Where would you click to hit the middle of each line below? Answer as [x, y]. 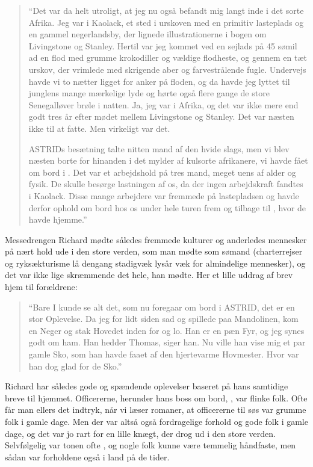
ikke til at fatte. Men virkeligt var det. [99, 128]
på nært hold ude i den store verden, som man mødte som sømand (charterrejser [154, 251]
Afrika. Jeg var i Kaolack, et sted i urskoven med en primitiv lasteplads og [166, 22]
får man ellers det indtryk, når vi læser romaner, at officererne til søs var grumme [156, 410]
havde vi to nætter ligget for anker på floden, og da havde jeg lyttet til [159, 81]
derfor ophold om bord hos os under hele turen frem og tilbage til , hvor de [167, 207]
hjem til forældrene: [41, 287]
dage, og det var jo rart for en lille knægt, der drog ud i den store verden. [140, 433]
